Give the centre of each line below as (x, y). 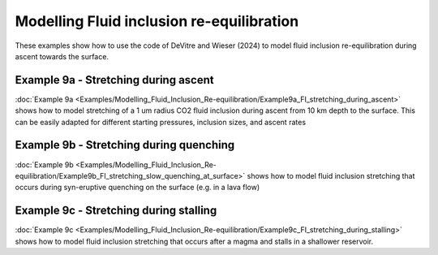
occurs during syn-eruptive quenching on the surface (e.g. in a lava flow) (137, 188)
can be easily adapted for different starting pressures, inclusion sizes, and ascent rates (161, 122)
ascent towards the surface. (62, 56)
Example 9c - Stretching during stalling (116, 211)
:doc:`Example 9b (45, 164)
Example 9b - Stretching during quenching (125, 145)
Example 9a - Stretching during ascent (114, 80)
